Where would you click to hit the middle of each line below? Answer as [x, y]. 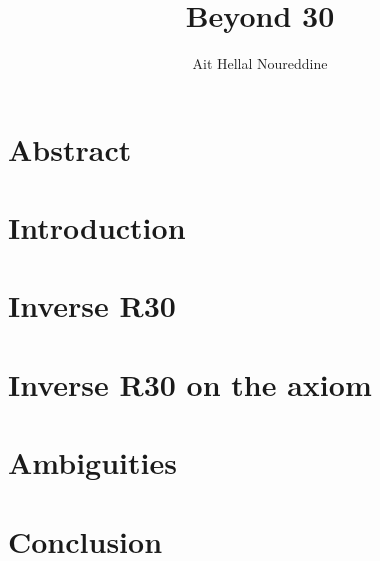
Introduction [97, 227]
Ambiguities [92, 462]
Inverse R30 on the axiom [190, 383]
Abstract [70, 148]
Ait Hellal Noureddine [260, 63]
